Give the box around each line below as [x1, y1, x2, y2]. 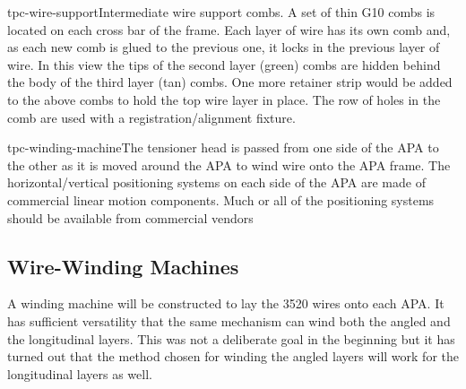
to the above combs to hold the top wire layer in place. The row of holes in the [7, 90, 441, 108]
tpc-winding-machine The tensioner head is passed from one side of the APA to [7, 138, 439, 157]
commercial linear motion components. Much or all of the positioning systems [7, 190, 435, 209]
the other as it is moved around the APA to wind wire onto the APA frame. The [7, 155, 451, 174]
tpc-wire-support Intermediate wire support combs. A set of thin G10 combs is [7, 3, 436, 21]
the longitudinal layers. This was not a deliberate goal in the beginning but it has [7, 329, 455, 348]
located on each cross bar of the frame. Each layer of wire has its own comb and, [7, 20, 451, 39]
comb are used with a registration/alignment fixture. [7, 108, 296, 126]
